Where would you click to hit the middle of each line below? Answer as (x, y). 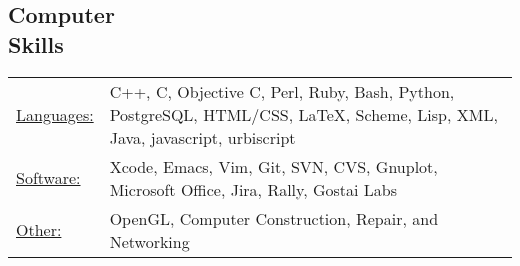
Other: (39, 230)
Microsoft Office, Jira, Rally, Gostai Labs (253, 189)
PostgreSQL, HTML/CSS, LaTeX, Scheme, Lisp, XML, (303, 114)
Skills (36, 43)
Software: (48, 178)
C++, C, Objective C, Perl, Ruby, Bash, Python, (282, 91)
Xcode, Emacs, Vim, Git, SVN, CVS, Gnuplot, (273, 166)
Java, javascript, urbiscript (202, 137)
